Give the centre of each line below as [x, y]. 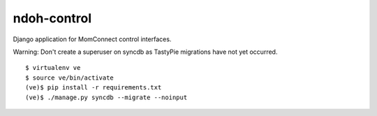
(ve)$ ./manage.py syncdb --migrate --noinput [106, 97]
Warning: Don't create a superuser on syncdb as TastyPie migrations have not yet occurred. [145, 52]
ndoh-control [52, 18]
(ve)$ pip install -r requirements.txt [94, 88]
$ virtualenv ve [53, 68]
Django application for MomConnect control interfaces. [92, 39]
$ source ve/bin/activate [70, 78]
